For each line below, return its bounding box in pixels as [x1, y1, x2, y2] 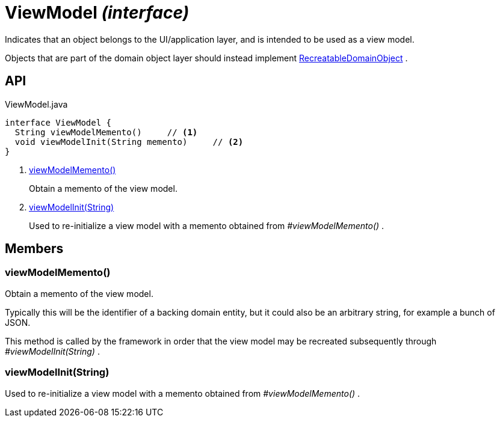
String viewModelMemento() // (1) [14, 127, 198, 137]
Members [5, 241, 64, 257]
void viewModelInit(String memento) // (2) [14, 136, 244, 147]
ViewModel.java [5, 99, 68, 109]
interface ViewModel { [5, 117, 112, 127]
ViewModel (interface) [5, 2, 190, 23]
